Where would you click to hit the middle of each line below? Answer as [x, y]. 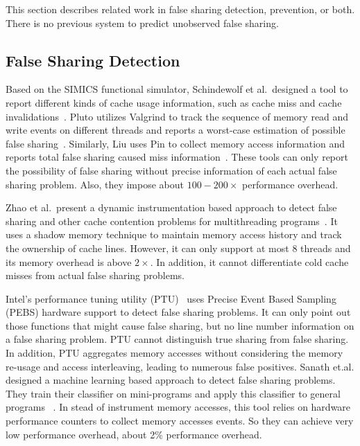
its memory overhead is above [69, 261]
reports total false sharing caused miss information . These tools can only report [177, 157]
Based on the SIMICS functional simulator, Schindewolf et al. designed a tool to [177, 89]
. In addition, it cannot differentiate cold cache [249, 261]
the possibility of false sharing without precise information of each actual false [171, 170]
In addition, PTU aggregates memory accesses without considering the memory [174, 353]
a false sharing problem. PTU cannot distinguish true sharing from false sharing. [177, 339]
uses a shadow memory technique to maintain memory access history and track [174, 234]
